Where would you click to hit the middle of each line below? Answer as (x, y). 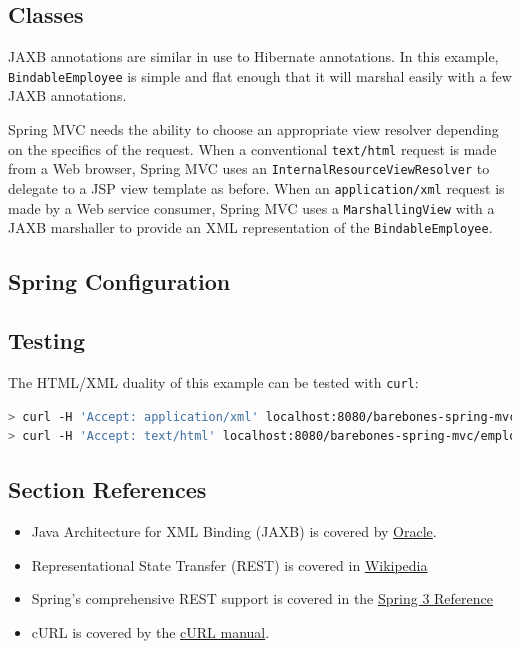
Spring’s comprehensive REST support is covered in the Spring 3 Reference (262, 598)
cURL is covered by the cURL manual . (150, 631)
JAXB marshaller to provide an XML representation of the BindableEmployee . (250, 227)
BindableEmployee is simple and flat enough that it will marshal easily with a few (260, 75)
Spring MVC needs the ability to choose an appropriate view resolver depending (253, 129)
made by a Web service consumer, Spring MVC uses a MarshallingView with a (251, 207)
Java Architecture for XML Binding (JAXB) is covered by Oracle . (234, 530)
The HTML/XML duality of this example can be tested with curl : (213, 381)
